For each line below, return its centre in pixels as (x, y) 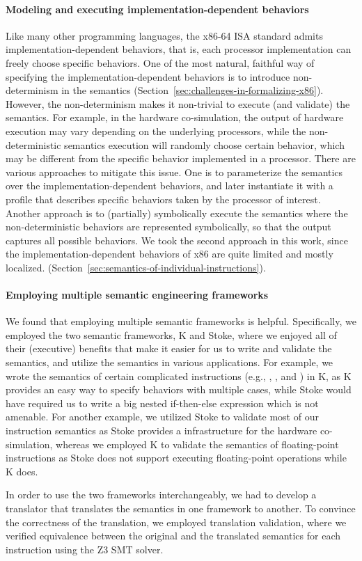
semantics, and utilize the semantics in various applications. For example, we (170, 362)
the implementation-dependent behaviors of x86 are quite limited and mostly (170, 254)
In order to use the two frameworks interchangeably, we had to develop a (161, 495)
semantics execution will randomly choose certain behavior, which (204, 144)
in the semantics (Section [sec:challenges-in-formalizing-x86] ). (192, 90)
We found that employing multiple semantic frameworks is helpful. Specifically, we (181, 321)
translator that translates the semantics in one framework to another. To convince (181, 508)
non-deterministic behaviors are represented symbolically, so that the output (168, 227)
